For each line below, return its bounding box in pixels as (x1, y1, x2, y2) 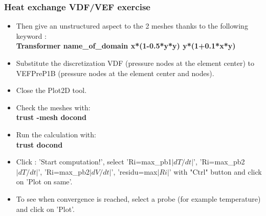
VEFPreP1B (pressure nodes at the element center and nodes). (16, 67, 214, 78)
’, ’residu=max (111, 166, 158, 177)
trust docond (16, 139, 63, 150)
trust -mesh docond (16, 112, 86, 123)
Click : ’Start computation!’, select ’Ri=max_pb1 (16, 156, 172, 167)
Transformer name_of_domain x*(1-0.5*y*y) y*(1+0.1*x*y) (16, 40, 236, 51)
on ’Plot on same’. (16, 176, 73, 187)
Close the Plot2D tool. (16, 85, 87, 95)
